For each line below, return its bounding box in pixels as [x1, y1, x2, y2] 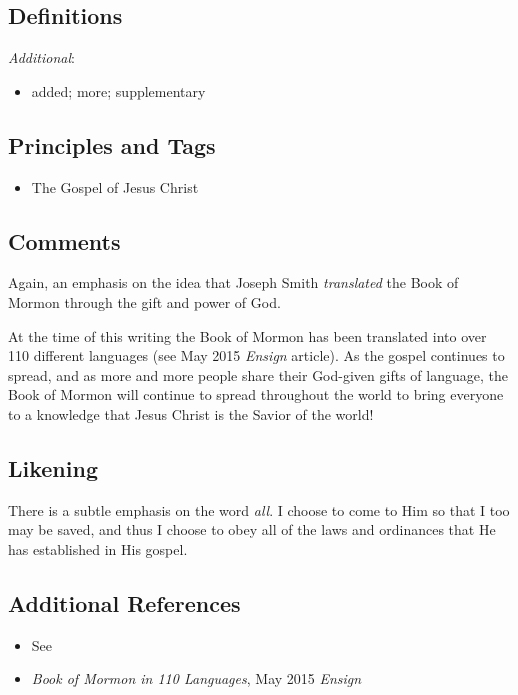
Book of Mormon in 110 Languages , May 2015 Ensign [31, 668, 362, 689]
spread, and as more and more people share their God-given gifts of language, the [8, 364, 508, 385]
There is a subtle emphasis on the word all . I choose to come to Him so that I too [8, 499, 510, 520]
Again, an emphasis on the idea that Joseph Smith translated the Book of [8, 272, 459, 293]
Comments [8, 225, 121, 256]
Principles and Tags [8, 129, 216, 160]
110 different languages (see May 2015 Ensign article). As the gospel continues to [8, 345, 505, 366]
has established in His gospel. [8, 538, 188, 559]
